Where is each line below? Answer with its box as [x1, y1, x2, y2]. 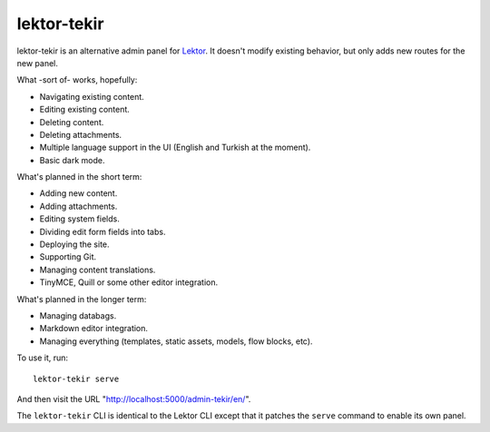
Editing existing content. [39, 104, 131, 115]
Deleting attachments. [39, 129, 122, 140]
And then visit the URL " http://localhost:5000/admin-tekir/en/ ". [16, 393, 251, 404]
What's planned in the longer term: [16, 293, 147, 304]
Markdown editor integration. [39, 323, 149, 334]
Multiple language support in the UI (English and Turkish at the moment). [39, 142, 311, 153]
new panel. [16, 57, 59, 68]
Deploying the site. [39, 239, 110, 250]
